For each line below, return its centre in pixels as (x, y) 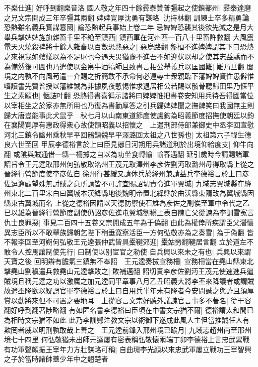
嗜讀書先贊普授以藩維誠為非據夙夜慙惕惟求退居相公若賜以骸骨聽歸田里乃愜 (126, 85)
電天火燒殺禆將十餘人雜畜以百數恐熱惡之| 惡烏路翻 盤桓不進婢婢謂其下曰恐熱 (129, 47)
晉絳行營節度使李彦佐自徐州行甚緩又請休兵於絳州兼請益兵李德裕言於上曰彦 (127, 174)
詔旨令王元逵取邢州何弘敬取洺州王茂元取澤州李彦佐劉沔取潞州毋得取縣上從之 (129, 164)
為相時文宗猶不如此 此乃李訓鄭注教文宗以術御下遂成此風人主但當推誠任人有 (127, 320)
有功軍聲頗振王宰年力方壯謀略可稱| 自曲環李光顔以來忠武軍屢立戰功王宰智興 (128, 349)
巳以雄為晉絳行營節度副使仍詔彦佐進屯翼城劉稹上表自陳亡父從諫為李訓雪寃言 (129, 212)
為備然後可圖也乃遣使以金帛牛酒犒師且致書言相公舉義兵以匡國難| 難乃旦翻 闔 (129, 66)
